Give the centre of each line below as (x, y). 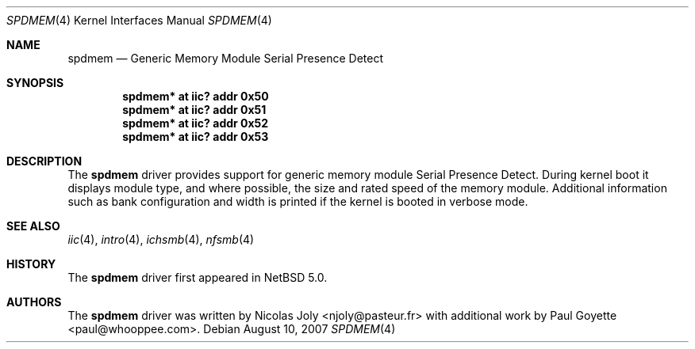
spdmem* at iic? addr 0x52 (196, 123)
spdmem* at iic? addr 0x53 (196, 137)
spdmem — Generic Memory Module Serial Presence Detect (226, 58)
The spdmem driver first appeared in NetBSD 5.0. (198, 277)
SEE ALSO (33, 226)
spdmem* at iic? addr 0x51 (194, 110)
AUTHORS (34, 302)
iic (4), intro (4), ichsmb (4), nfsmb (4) (161, 239)
